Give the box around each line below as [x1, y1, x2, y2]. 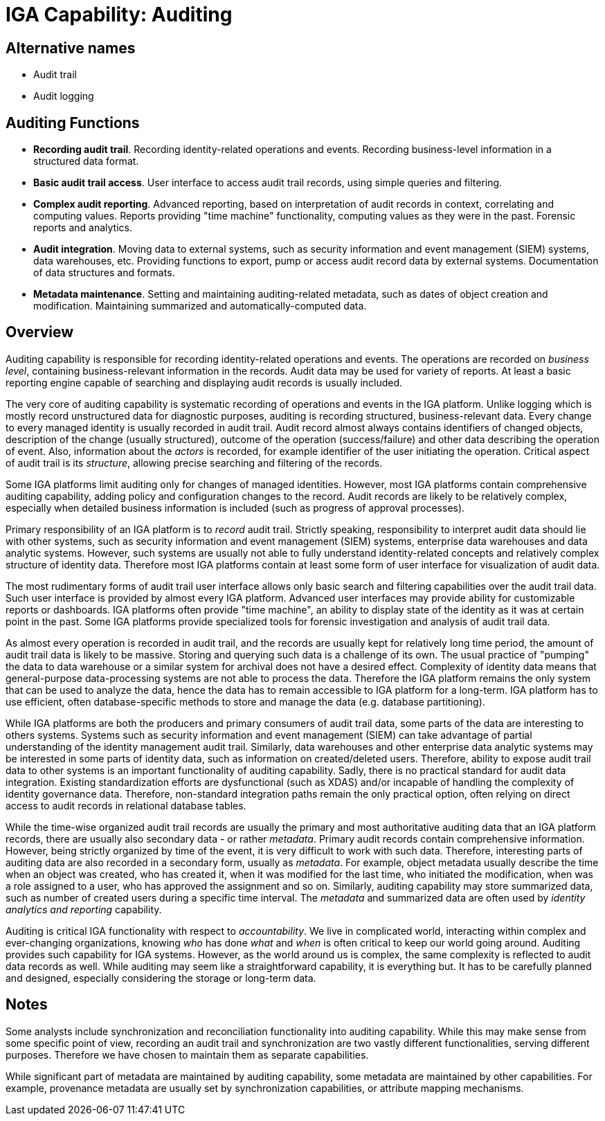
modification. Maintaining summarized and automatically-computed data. [33, 300, 367, 312]
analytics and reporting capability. [6, 903, 162, 915]
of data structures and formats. [33, 267, 175, 279]
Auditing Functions [6, 114, 140, 132]
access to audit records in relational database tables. [6, 799, 246, 811]
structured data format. [33, 155, 139, 168]
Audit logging [33, 90, 94, 102]
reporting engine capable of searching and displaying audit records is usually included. [6, 376, 403, 388]
